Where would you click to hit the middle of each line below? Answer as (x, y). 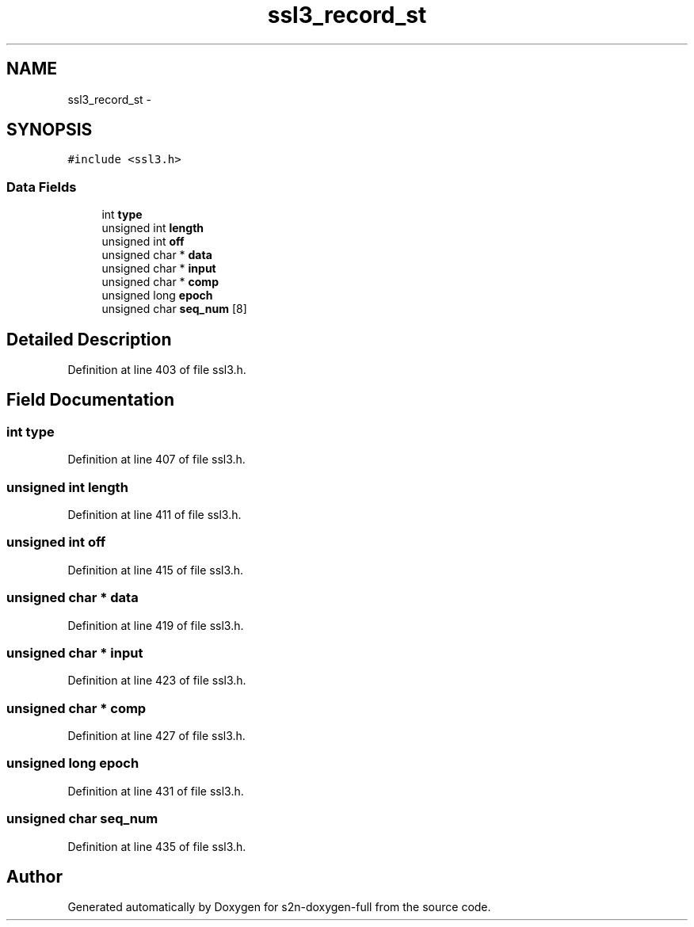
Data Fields (42, 187)
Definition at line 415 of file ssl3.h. (156, 570)
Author (34, 876)
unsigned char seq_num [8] (174, 309)
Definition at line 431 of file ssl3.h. (156, 791)
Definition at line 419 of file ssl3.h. (156, 625)
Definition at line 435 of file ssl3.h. (157, 846)
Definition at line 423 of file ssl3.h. (157, 681)
